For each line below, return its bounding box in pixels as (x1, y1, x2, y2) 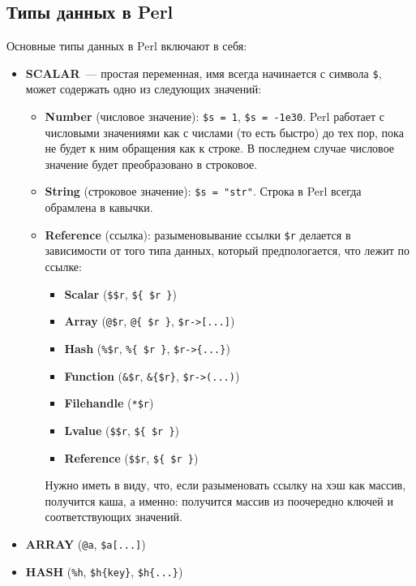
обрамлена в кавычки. (45, 199, 153, 216)
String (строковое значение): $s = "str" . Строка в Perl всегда (45, 183, 362, 200)
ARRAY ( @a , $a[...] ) (25, 535, 146, 552)
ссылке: (45, 257, 82, 274)
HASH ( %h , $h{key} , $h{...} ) (25, 562, 183, 580)
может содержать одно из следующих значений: (25, 80, 262, 97)
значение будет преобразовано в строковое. (45, 155, 258, 172)
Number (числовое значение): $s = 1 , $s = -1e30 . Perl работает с (45, 108, 384, 125)
